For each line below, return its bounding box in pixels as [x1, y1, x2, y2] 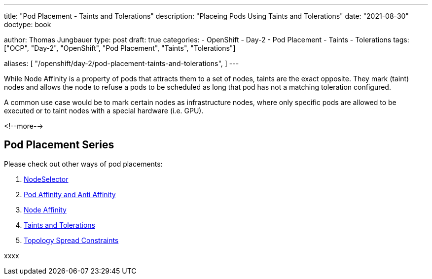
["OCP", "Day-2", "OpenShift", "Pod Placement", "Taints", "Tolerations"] [4, 44, 236, 52]
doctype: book [4, 20, 51, 29]
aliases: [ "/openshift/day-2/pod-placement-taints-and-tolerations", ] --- [4, 59, 239, 68]
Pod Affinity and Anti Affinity [24, 190, 116, 199]
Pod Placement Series [4, 139, 114, 151]
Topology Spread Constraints [24, 236, 119, 244]
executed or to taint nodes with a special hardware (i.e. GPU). [4, 106, 204, 115]
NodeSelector [24, 174, 69, 183]
